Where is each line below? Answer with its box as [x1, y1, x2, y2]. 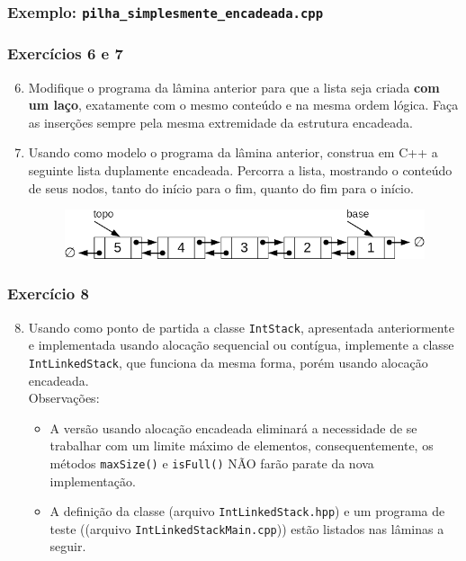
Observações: [28, 388, 100, 407]
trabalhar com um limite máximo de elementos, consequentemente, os [49, 436, 434, 455]
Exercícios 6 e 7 [7, 42, 123, 65]
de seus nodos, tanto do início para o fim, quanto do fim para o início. [28, 178, 414, 197]
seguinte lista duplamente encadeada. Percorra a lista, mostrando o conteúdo [28, 161, 453, 179]
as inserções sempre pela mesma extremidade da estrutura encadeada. [28, 112, 414, 131]
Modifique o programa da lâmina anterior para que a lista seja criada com [28, 77, 440, 96]
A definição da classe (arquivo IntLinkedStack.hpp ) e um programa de [49, 502, 445, 521]
